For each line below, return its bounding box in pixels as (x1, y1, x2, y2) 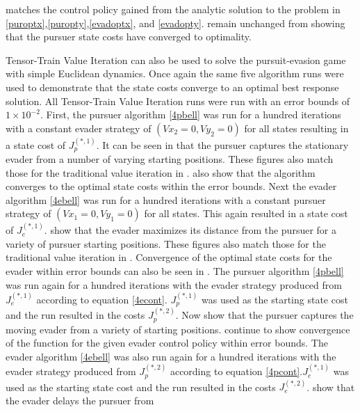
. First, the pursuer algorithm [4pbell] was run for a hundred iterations (40, 107, 341, 122)
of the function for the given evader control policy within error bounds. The (6, 335, 328, 350)
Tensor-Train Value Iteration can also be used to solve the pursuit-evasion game (6, 52, 346, 67)
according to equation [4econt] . (36, 292, 167, 306)
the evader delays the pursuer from (6, 393, 154, 407)
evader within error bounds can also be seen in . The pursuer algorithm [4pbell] (6, 263, 344, 278)
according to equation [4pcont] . (170, 364, 303, 379)
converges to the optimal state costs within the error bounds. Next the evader (6, 179, 337, 193)
